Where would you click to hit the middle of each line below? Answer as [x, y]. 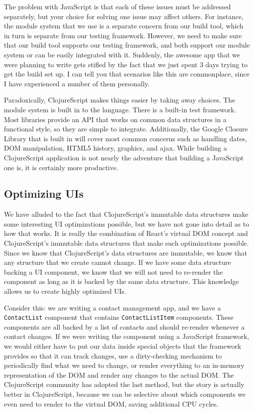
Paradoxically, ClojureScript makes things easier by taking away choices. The [120, 100]
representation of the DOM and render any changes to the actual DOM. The [119, 374]
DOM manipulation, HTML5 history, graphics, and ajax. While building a [115, 148]
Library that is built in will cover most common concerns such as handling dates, [126, 138]
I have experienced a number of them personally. [77, 83]
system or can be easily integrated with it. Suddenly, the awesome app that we [122, 54]
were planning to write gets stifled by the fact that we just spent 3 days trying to [126, 64]
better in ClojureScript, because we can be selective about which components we [125, 394]
